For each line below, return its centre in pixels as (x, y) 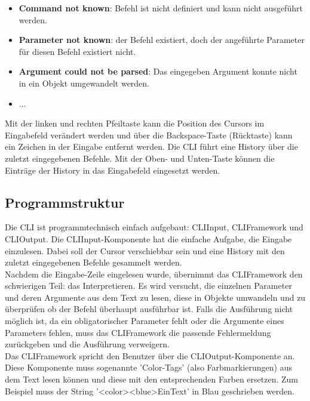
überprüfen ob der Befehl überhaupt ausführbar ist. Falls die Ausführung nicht (149, 309)
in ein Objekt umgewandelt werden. (84, 83)
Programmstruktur (65, 202)
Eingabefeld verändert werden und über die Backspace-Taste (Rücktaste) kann (149, 135)
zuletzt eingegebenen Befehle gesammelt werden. (93, 262)
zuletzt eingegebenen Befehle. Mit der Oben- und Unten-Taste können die (140, 158)
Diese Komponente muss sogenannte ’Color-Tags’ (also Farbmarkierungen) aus (148, 367)
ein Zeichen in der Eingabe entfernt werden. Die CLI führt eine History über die (151, 146)
